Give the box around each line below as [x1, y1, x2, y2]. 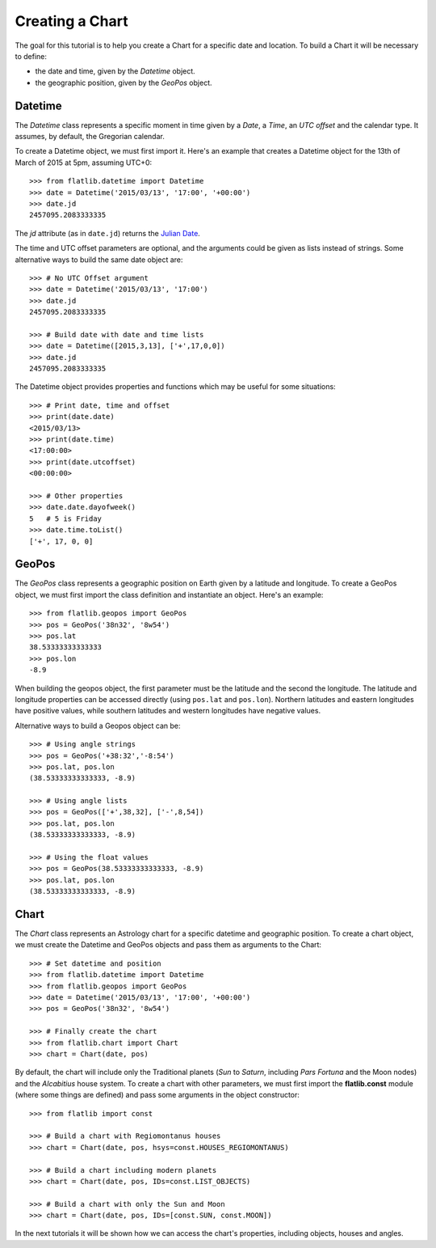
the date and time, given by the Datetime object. [35, 66, 195, 76]
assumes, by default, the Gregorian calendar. [15, 132, 165, 142]
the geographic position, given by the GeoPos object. [35, 78, 212, 87]
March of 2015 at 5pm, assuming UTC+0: [15, 158, 153, 167]
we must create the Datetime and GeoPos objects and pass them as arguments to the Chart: [15, 940, 322, 950]
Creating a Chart [15, 12, 128, 30]
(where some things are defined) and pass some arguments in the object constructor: [15, 1090, 300, 1100]
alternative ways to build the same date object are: [15, 255, 183, 264]
